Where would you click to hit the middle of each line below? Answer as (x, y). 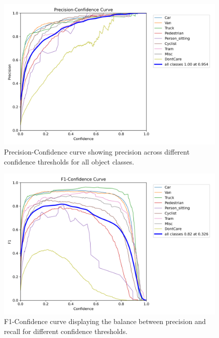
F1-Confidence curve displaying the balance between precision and (105, 321)
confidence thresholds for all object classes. (69, 161)
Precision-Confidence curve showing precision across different (97, 151)
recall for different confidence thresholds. (66, 331)
